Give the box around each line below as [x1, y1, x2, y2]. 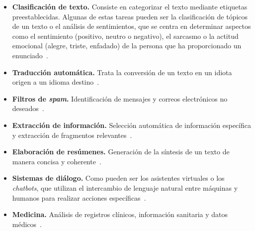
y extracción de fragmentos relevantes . [12, 129, 132, 140]
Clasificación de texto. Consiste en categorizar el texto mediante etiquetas [12, 1, 248, 11]
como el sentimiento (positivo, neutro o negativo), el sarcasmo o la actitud [12, 30, 239, 41]
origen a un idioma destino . [12, 77, 99, 87]
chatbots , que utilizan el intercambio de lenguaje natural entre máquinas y [12, 182, 238, 193]
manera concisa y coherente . [12, 156, 101, 166]
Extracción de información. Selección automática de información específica [12, 119, 251, 130]
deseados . [12, 103, 44, 114]
